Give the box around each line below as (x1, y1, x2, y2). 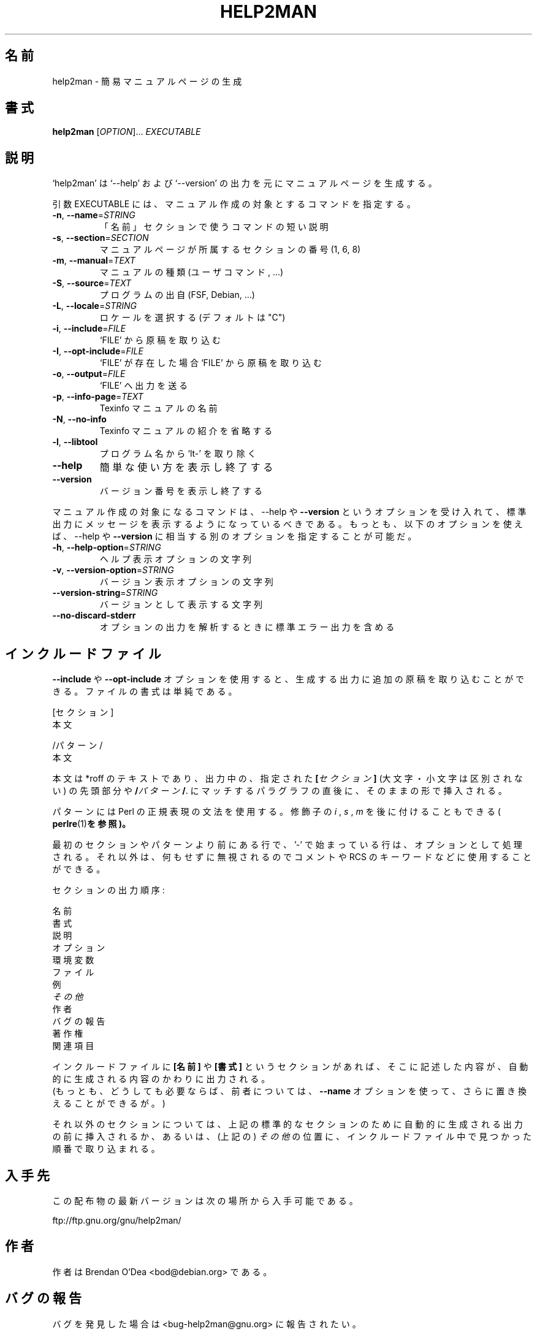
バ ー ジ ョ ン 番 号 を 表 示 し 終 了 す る (99, 486, 262, 497)
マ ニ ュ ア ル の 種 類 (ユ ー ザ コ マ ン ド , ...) (99, 267, 284, 278)
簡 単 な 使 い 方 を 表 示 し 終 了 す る (99, 461, 273, 474)
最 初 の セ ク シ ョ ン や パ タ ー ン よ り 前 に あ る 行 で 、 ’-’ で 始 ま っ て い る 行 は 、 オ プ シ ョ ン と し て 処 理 (52, 839, 522, 850)
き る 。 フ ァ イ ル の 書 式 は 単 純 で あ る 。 (52, 686, 237, 697)
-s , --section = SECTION (52, 232, 149, 243)
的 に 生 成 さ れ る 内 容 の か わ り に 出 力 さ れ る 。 (52, 1073, 270, 1084)
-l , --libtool (52, 436, 98, 448)
